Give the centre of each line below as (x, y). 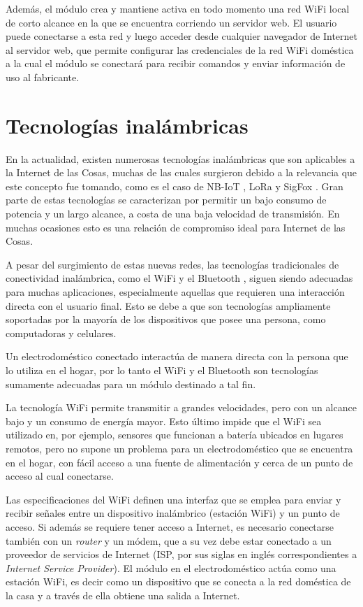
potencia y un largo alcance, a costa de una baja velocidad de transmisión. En (173, 214)
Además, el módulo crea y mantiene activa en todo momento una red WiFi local (178, 8)
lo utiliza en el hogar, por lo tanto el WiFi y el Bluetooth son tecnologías (162, 370)
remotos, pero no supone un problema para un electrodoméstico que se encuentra (179, 448)
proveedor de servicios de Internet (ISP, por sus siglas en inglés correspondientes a (181, 554)
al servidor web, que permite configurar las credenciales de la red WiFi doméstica (180, 49)
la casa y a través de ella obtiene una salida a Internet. (123, 595)
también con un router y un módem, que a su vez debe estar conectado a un (169, 540)
